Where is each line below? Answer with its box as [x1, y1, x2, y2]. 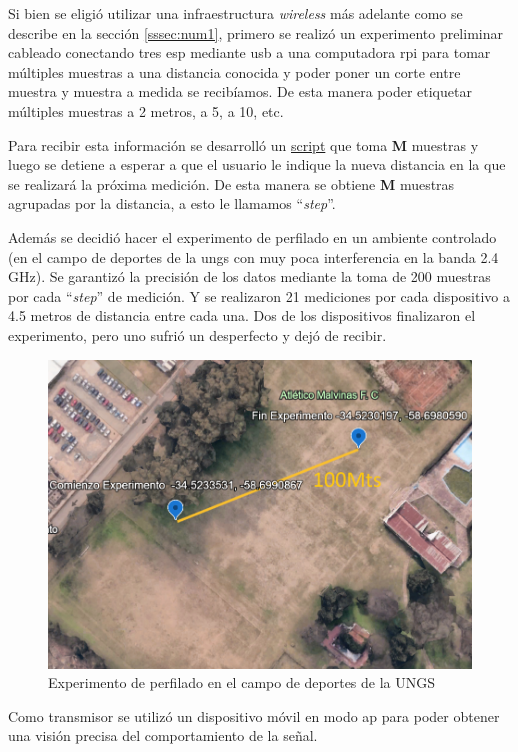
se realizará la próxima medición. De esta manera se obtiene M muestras [8, 173, 455, 194]
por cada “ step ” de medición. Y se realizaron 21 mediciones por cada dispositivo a [8, 285, 510, 306]
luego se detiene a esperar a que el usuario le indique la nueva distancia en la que [8, 154, 506, 175]
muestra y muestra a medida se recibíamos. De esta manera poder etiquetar [8, 81, 472, 102]
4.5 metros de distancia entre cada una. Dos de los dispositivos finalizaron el [8, 305, 476, 326]
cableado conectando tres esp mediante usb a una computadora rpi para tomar [8, 42, 491, 63]
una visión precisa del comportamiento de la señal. [8, 725, 318, 746]
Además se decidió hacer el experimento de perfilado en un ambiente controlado [8, 226, 497, 247]
